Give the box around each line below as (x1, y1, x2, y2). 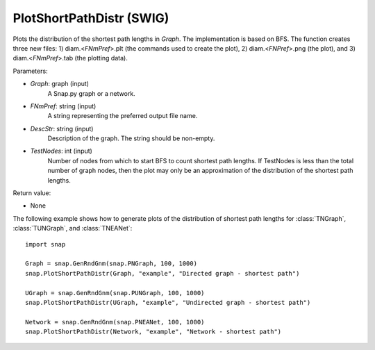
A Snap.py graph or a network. (47, 89, 135, 97)
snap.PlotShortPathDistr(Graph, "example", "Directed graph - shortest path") (25, 269, 300, 277)
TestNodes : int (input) (30, 147, 93, 156)
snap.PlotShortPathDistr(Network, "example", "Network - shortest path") (25, 328, 282, 336)
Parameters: (12, 67, 48, 75)
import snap (25, 240, 66, 248)
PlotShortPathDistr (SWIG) (12, 10, 169, 26)
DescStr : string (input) (30, 124, 94, 133)
